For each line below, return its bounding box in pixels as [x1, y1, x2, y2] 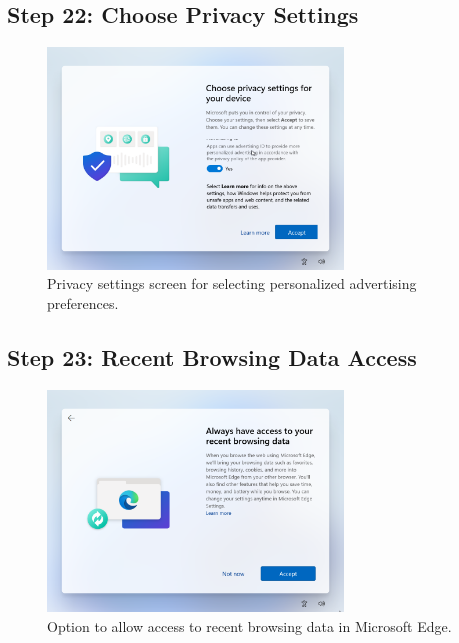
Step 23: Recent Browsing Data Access [7, 341, 417, 372]
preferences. [47, 292, 119, 313]
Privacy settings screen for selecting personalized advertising [47, 273, 417, 294]
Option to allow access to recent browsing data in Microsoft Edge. [47, 615, 452, 636]
